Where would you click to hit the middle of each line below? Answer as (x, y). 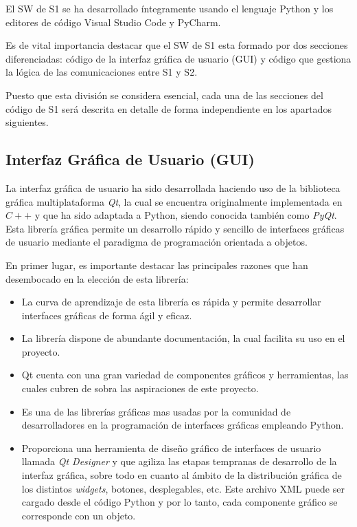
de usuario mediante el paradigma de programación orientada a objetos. (157, 242)
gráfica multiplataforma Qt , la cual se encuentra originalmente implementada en (174, 201)
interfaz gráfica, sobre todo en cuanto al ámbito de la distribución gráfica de (182, 475)
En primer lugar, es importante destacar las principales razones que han (157, 265)
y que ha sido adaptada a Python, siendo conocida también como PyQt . (186, 215)
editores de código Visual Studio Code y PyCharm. (113, 22)
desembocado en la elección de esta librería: (97, 278)
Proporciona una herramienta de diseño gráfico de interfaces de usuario (171, 448)
